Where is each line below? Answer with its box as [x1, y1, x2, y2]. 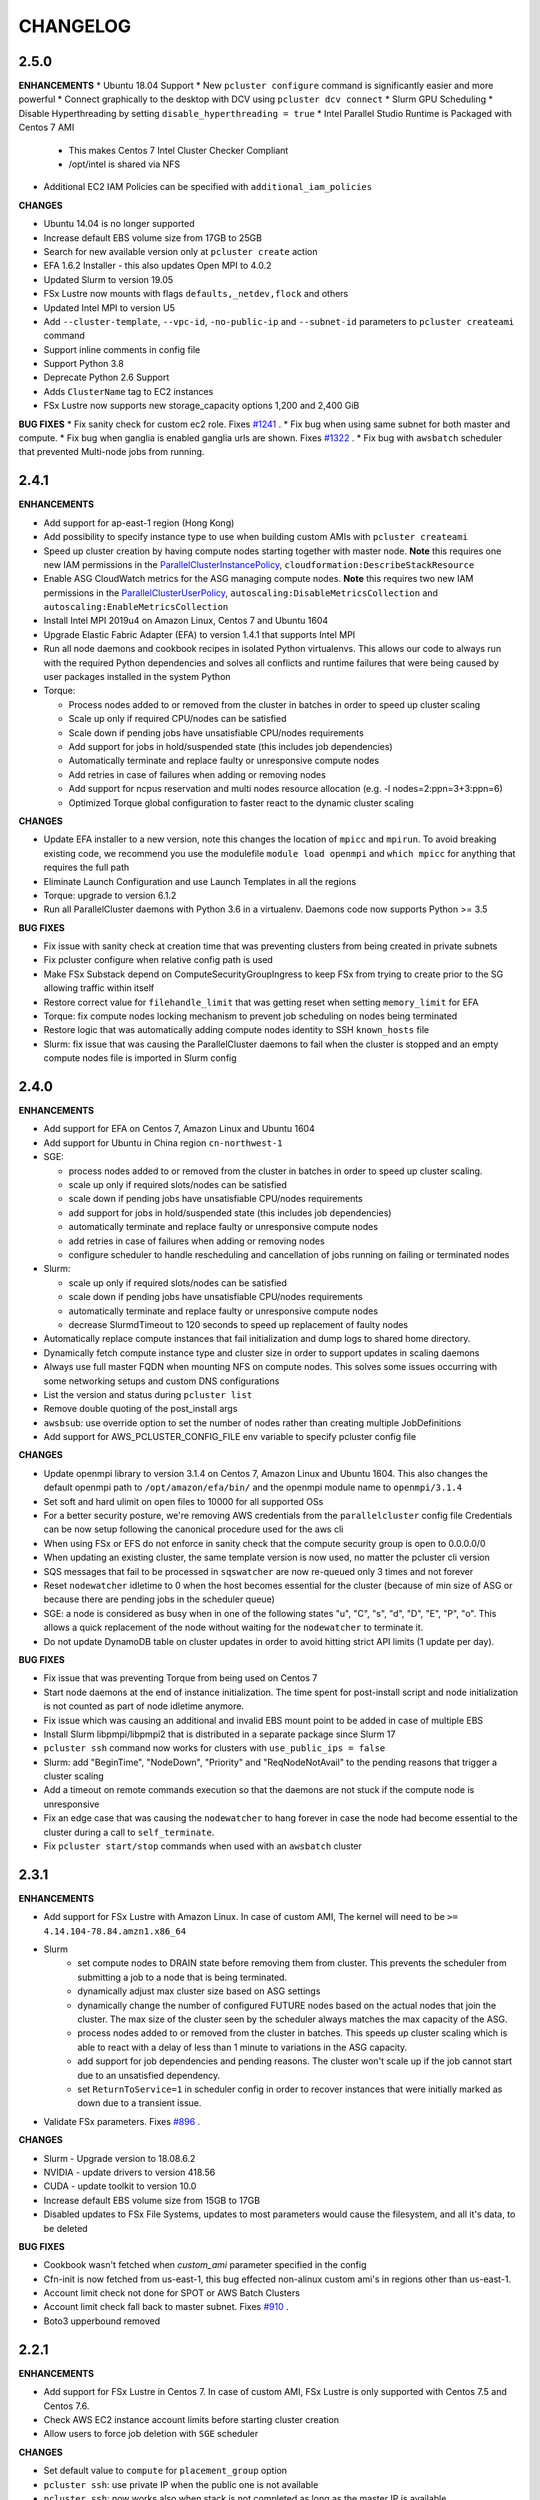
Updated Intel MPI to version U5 [43, 301, 175, 314]
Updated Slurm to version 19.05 [43, 273, 174, 285]
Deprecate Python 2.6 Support [43, 371, 170, 384]
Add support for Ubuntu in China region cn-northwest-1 [43, 1136, 284, 1149]
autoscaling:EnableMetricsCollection [43, 601, 229, 613]
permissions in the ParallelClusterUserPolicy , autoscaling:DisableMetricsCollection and [43, 586, 439, 599]
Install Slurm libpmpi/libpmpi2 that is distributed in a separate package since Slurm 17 [43, 1728, 396, 1740]
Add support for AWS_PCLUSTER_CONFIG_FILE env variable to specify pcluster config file [43, 1431, 417, 1443]
